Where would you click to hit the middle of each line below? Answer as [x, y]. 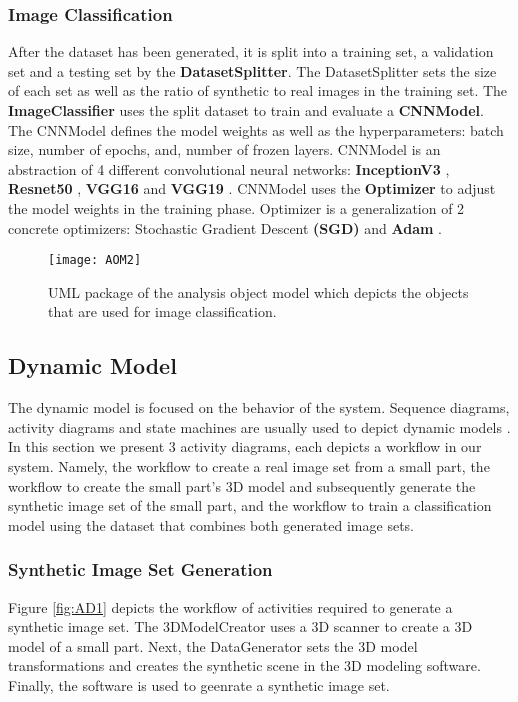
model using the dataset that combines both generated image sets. [211, 524]
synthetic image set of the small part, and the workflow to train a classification [250, 505]
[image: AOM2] [95, 260]
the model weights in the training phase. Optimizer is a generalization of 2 [236, 207]
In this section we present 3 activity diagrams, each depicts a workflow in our [245, 446]
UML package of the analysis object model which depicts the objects [258, 291]
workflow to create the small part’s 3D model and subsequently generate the [242, 485]
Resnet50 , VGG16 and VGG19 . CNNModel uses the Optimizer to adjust [252, 188]
